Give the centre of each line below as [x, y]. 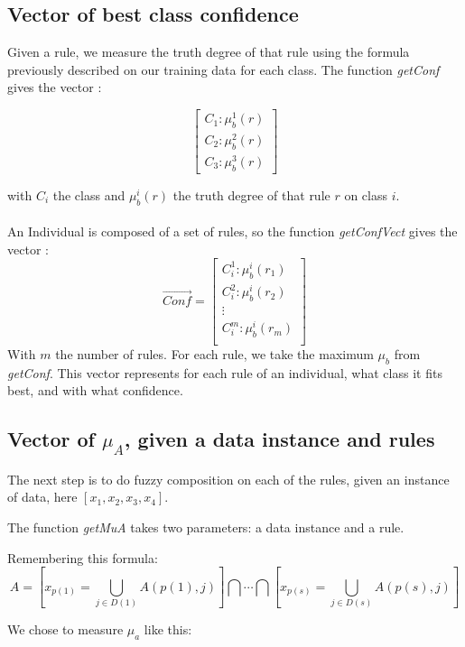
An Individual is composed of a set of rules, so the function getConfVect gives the [232, 231]
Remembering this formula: [83, 557]
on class [366, 194]
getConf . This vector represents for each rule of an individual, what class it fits [225, 372]
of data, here [42, 497]
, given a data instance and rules [279, 439]
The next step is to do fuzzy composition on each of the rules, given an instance [228, 479]
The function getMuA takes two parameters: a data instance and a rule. [206, 527]
